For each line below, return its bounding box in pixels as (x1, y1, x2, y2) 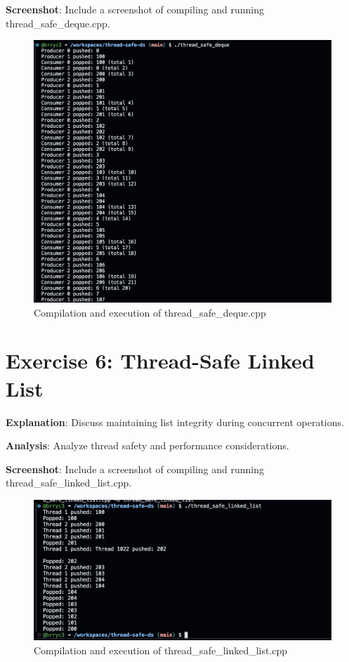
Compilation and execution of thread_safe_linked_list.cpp (34, 642, 288, 657)
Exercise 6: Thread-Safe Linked (6, 346, 315, 375)
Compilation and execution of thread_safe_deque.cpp (34, 305, 266, 319)
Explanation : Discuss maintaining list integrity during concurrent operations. (6, 414, 344, 429)
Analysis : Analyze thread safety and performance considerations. (6, 438, 289, 453)
